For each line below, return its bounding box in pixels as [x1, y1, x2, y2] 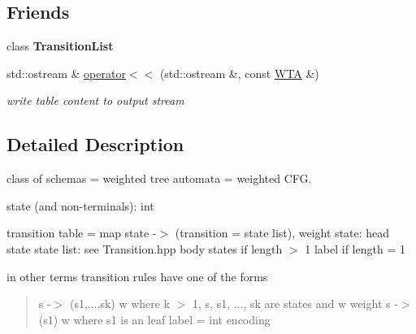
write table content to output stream [6, 92, 184, 109]
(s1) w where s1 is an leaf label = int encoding [38, 310, 271, 327]
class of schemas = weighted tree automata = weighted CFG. [6, 170, 312, 187]
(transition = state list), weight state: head [175, 224, 390, 241]
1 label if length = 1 [305, 240, 405, 257]
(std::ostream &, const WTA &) [159, 64, 319, 81]
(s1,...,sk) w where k [69, 295, 171, 312]
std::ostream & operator [6, 64, 126, 81]
